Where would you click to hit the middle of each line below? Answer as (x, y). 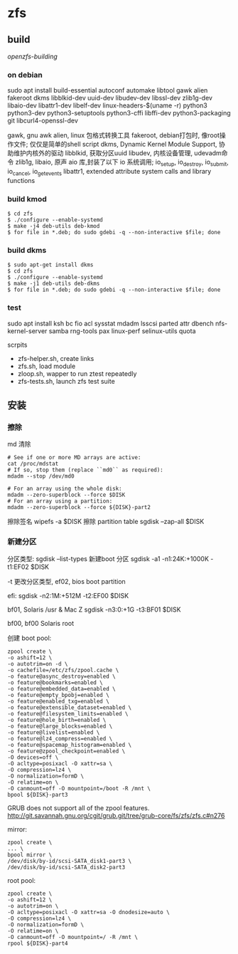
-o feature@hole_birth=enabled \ (57, 720)
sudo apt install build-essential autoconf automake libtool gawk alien (108, 90)
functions (21, 180)
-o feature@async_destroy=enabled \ (61, 676)
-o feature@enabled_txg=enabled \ (59, 701)
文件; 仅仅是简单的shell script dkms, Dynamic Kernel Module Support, (115, 145)
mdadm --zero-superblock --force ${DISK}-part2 (79, 508)
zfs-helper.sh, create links (56, 358)
